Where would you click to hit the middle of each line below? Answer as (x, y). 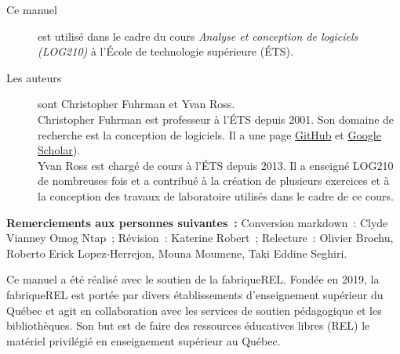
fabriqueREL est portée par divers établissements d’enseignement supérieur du (195, 294)
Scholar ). (59, 150)
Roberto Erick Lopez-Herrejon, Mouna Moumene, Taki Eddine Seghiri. (177, 253)
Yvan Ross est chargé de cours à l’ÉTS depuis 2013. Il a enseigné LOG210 (216, 165)
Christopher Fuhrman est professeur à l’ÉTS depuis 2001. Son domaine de (216, 119)
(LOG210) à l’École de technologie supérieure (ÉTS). (165, 51)
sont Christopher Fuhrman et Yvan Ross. (136, 104)
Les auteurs (34, 77)
